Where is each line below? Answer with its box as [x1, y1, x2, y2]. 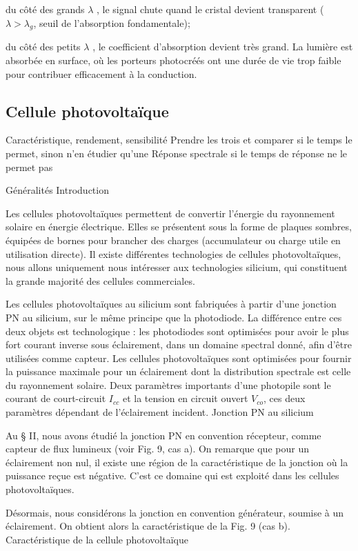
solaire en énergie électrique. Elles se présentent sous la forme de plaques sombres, [6, 219, 352, 234]
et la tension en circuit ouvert [122, 391, 248, 405]
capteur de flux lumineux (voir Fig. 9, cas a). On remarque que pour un [6, 441, 309, 456]
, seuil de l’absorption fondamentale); [33, 15, 190, 30]
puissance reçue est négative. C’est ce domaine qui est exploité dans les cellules [6, 468, 339, 483]
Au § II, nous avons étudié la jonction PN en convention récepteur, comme [6, 428, 321, 442]
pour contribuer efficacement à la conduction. [6, 66, 197, 81]
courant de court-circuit [6, 391, 106, 405]
